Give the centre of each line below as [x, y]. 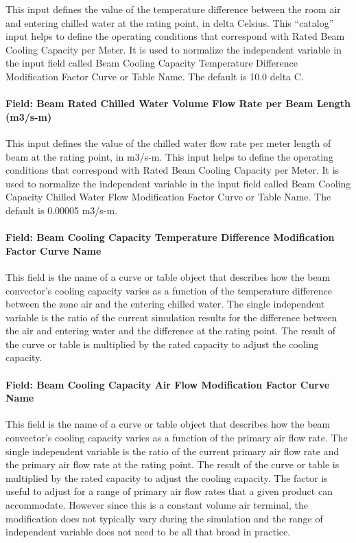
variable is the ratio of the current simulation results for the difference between [171, 317]
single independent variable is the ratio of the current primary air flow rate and [173, 451]
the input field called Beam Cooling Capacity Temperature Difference [152, 63]
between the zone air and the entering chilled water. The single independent [165, 304]
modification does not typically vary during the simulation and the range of [164, 518]
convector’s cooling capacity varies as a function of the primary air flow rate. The [177, 438]
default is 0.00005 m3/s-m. [62, 210]
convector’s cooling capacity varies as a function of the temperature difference [169, 290]
